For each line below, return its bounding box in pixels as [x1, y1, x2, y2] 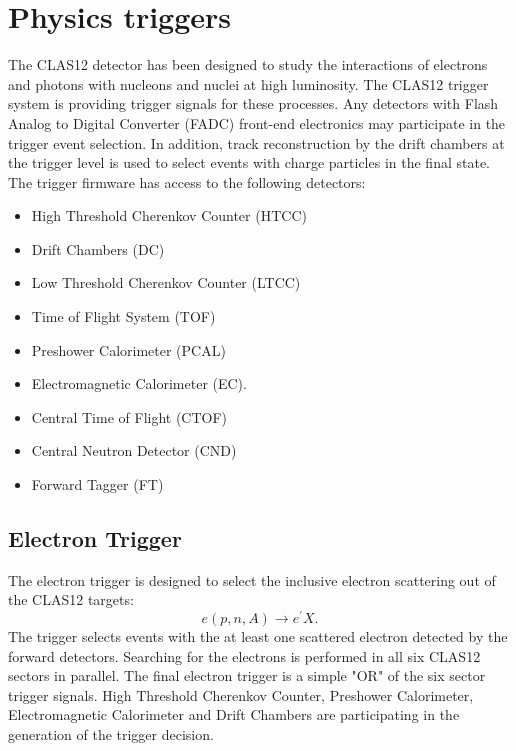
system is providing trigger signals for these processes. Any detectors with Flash [8, 93, 499, 114]
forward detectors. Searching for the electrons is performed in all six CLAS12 [8, 645, 481, 666]
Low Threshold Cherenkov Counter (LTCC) [31, 272, 301, 293]
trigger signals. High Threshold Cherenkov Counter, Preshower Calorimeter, [8, 684, 474, 705]
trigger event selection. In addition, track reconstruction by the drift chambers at [8, 132, 505, 153]
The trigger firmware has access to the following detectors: [8, 171, 366, 192]
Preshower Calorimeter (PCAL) [31, 339, 226, 360]
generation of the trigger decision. [8, 724, 214, 745]
